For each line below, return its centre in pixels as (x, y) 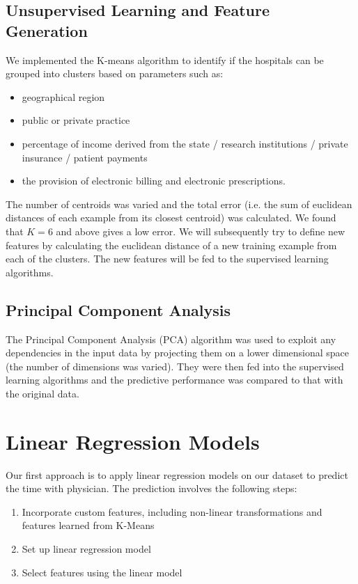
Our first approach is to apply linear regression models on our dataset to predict (177, 474)
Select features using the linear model (102, 572)
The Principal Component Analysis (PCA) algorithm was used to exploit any (171, 339)
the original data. (42, 393)
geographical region (63, 96)
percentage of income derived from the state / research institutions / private (185, 143)
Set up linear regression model (86, 548)
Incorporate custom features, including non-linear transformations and (172, 511)
